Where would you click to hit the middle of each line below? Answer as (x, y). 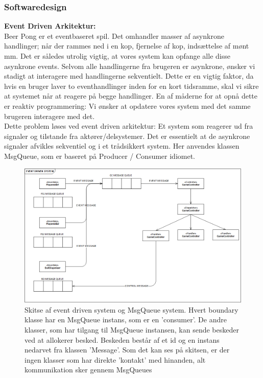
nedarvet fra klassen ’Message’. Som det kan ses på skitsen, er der (127, 350)
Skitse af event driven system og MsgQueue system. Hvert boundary (131, 309)
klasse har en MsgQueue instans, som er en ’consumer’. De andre (126, 320)
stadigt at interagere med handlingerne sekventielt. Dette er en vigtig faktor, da (129, 76)
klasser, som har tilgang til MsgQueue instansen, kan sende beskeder (132, 330)
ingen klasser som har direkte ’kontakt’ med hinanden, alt (115, 359)
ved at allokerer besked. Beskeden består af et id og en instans (122, 339)
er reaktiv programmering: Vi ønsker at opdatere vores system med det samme (127, 105)
